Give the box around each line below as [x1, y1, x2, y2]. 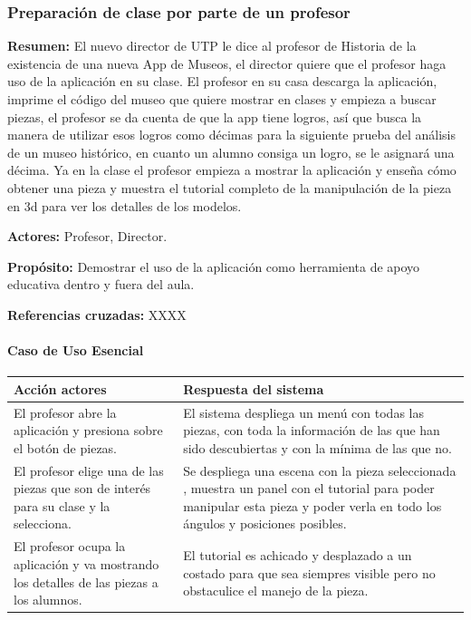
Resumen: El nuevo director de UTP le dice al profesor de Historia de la [7, 36, 417, 55]
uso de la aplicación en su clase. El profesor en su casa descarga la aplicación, [7, 72, 437, 91]
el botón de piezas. [14, 438, 118, 457]
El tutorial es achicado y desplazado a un [183, 546, 412, 565]
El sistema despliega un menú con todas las [183, 402, 424, 421]
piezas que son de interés [14, 479, 151, 498]
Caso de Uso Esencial [7, 341, 144, 360]
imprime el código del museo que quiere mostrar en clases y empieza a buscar [7, 90, 437, 108]
